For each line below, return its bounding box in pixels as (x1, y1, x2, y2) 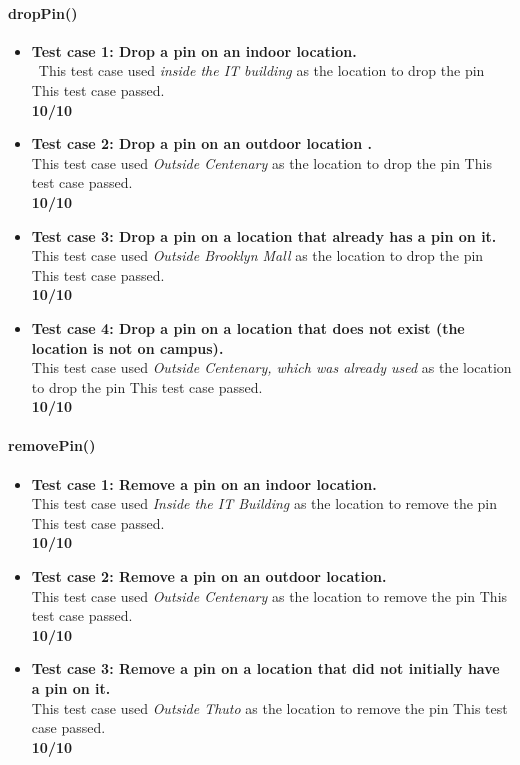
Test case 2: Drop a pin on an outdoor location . (31, 133, 372, 154)
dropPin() (8, 2, 78, 23)
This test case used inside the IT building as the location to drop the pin (38, 60, 485, 81)
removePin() (8, 435, 96, 456)
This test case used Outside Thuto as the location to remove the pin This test (31, 697, 508, 718)
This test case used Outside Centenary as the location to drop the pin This (31, 152, 492, 173)
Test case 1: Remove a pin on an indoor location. (31, 473, 377, 494)
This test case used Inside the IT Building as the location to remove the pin (31, 493, 498, 514)
